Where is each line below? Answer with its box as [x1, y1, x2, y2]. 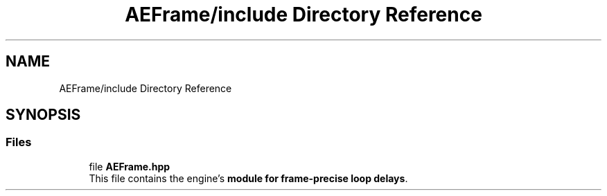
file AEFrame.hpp [89, 160, 170, 172]
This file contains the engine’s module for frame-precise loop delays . [89, 172, 408, 184]
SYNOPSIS [6, 106, 81, 124]
